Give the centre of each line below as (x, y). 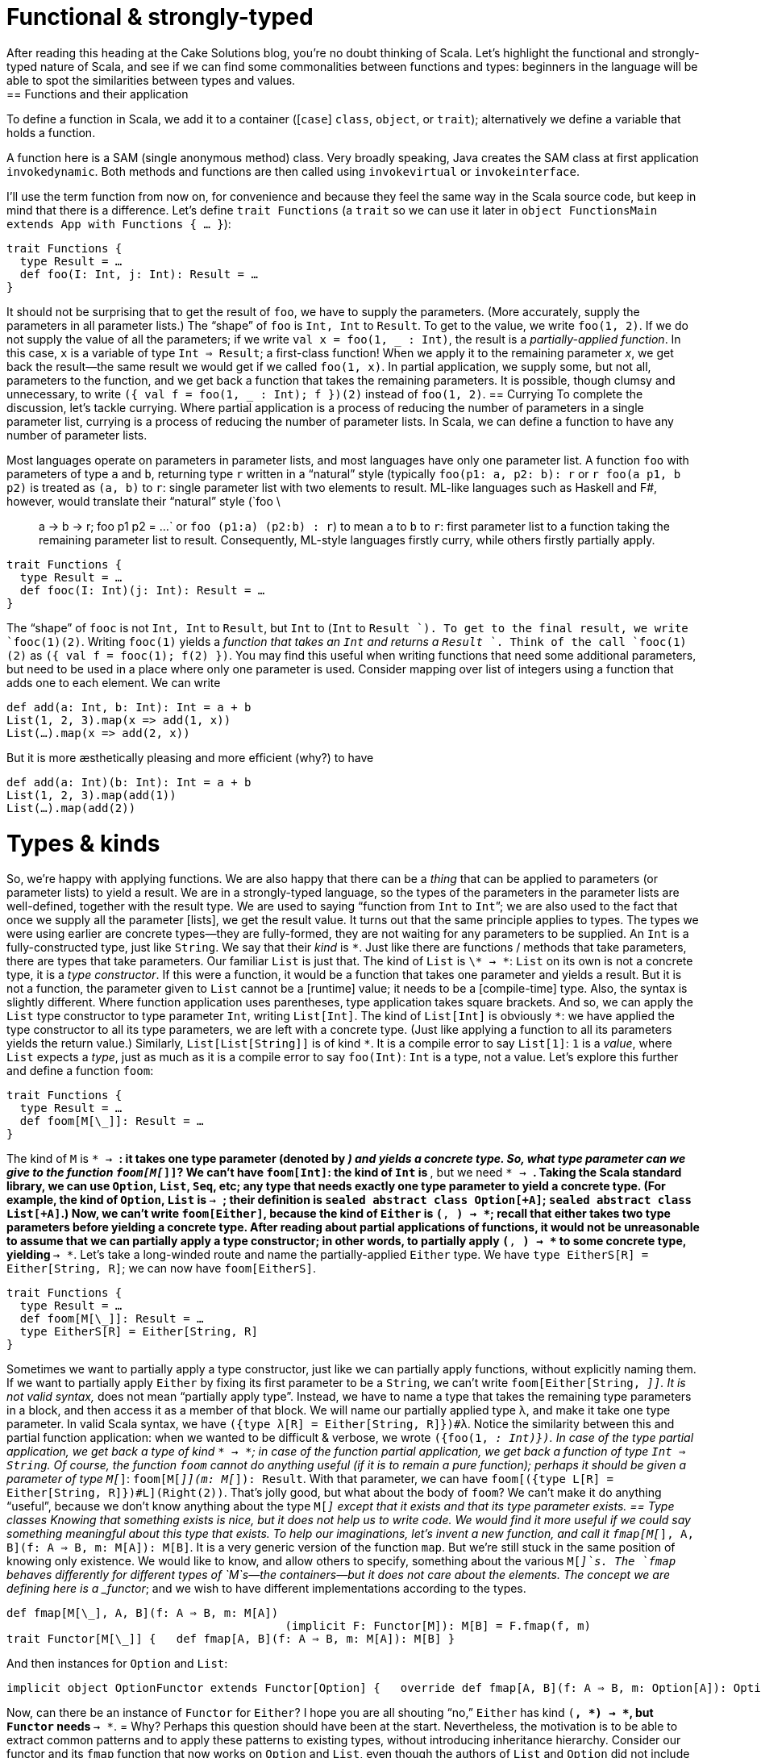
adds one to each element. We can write (114, 682)
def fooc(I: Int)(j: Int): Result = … (142, 590)
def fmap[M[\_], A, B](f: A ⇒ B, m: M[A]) (143, 1613)
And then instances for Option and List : (117, 1664)
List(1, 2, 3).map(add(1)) (91, 795)
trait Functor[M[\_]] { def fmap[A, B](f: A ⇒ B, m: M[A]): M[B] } (231, 1639)
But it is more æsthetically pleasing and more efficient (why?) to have (190, 757)
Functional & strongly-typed (160, 17)
